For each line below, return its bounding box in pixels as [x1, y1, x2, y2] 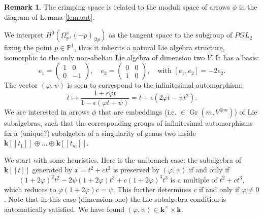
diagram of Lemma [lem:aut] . [4, 11, 94, 22]
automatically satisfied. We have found [4, 203, 125, 214]
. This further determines [113, 184, 191, 194]
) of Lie [234, 106, 257, 117]
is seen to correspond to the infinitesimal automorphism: [67, 80, 243, 90]
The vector [4, 80, 38, 90]
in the [239, 2, 257, 12]
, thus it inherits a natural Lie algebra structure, [74, 42, 225, 53]
